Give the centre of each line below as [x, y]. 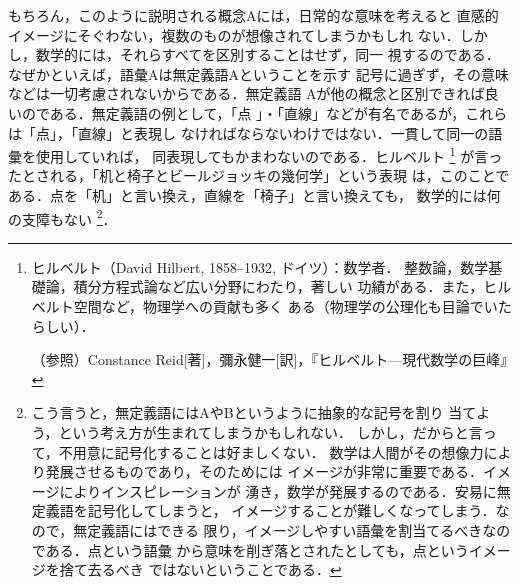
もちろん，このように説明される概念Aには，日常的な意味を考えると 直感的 [253, 15]
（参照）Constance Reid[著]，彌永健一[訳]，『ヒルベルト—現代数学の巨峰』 [273, 359]
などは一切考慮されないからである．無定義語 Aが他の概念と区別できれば [246, 93]
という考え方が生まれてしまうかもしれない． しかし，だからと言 [270, 432]
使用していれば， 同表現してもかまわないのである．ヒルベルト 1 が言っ [269, 154]
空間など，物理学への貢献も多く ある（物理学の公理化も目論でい [285, 306]
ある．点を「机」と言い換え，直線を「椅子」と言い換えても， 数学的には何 [254, 195]
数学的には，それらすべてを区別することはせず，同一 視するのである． [267, 54]
